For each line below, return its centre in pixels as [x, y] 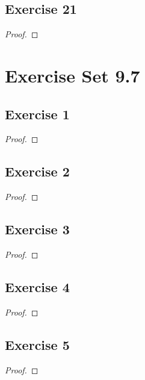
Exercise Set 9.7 [72, 75]
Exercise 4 [37, 286]
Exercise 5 [37, 344]
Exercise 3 [37, 229]
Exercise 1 [37, 114]
